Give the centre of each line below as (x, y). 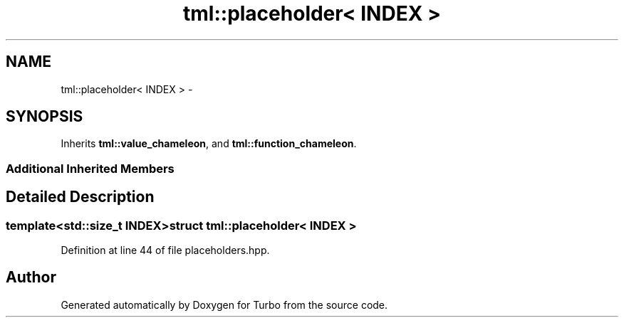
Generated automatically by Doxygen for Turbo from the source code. (224, 305)
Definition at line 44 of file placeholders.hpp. (165, 250)
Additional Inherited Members (90, 168)
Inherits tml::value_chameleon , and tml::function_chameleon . (209, 144)
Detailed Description (80, 197)
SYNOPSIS (45, 117)
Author (31, 277)
